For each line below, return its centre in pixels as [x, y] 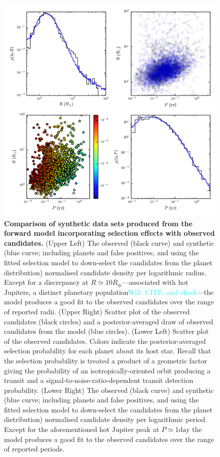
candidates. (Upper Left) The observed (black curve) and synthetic [109, 243]
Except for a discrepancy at [46, 282]
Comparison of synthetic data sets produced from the [98, 223]
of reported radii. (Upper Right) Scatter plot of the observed [97, 311]
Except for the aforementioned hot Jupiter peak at [82, 429]
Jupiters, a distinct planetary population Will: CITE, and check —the [109, 292]
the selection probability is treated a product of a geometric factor [105, 360]
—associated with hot [155, 282]
